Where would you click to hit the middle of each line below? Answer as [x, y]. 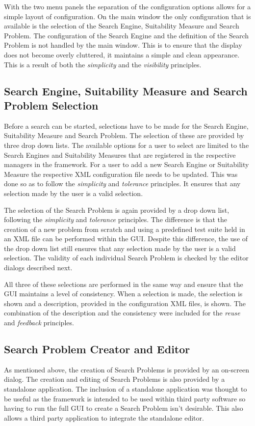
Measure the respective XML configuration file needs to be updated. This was [121, 174]
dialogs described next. [38, 268]
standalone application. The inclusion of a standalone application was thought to [126, 389]
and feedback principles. [39, 323]
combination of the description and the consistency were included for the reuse [122, 313]
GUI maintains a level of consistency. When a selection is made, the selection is [123, 294]
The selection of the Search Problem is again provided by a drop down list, [117, 210]
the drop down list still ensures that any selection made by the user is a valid [120, 248]
